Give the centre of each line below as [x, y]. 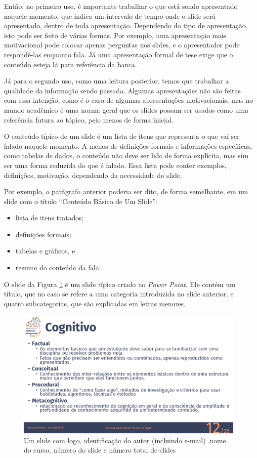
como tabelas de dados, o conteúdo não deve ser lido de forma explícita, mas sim [126, 155]
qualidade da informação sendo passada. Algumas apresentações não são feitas [123, 90]
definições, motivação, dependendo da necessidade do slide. [93, 175]
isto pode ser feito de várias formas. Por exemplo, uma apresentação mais [115, 35]
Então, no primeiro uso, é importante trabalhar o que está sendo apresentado [121, 6]
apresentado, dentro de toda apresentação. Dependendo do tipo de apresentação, [126, 25]
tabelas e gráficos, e [45, 251]
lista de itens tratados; [49, 218]
